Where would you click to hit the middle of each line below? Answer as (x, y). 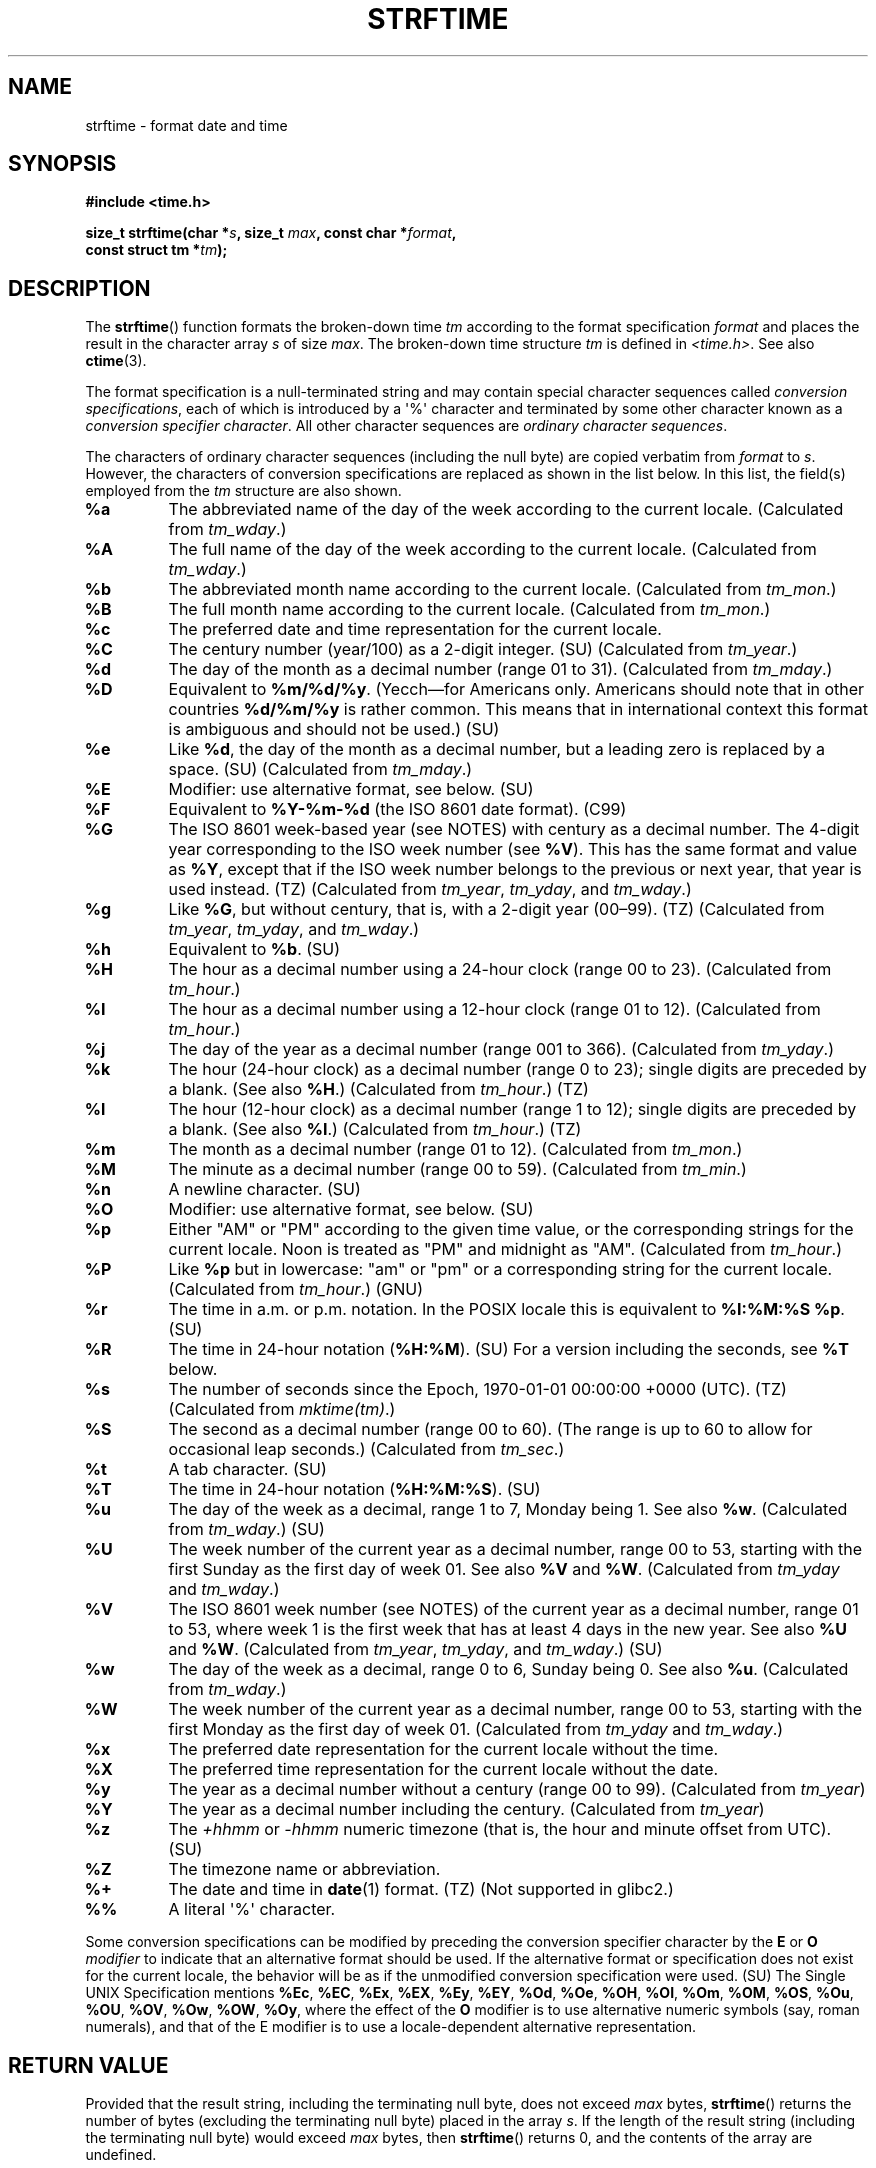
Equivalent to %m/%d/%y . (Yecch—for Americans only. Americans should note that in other (516, 689)
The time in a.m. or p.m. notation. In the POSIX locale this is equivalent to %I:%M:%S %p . (506, 1309)
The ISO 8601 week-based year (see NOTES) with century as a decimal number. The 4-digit (514, 829)
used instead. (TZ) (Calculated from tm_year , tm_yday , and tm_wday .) (430, 889)
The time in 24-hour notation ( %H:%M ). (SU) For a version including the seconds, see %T (508, 1349)
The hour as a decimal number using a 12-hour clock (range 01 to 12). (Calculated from (494, 1009)
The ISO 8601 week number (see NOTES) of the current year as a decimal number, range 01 (513, 1609)
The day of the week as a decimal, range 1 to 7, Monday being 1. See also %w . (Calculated (508, 1509)
